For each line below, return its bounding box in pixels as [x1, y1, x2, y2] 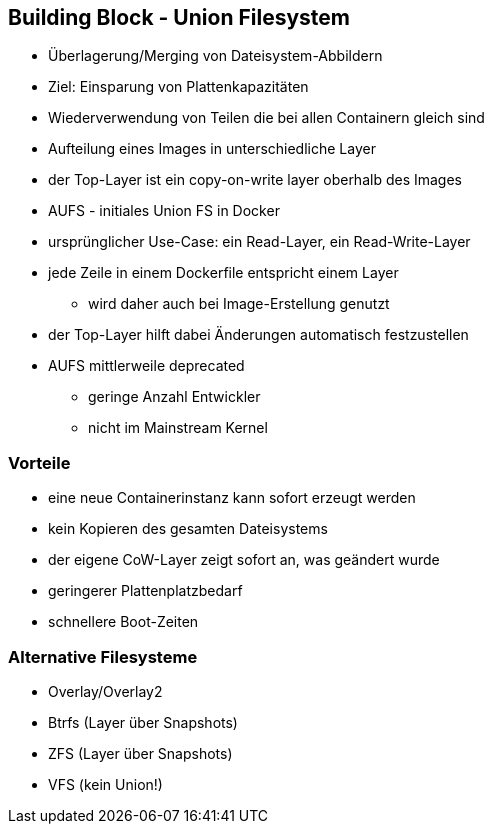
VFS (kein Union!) [48, 775, 163, 793]
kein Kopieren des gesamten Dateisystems [48, 520, 328, 538]
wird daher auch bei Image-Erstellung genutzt [88, 295, 390, 313]
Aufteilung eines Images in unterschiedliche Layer [48, 140, 376, 158]
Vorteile [8, 452, 71, 473]
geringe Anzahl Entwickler [88, 388, 261, 406]
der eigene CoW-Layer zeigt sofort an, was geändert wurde [48, 551, 440, 569]
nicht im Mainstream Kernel [88, 419, 268, 437]
